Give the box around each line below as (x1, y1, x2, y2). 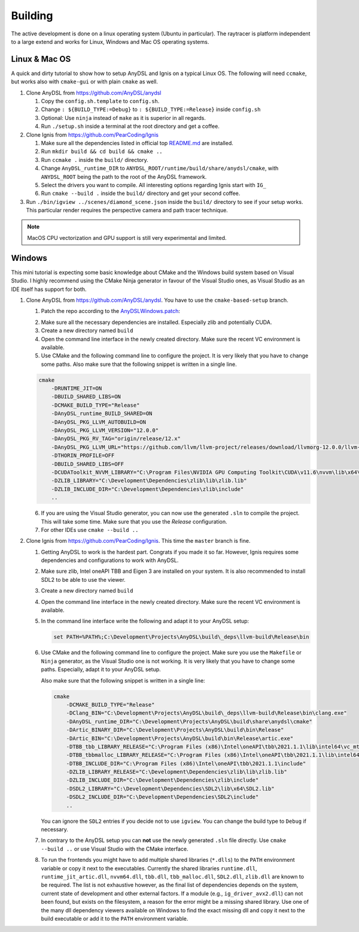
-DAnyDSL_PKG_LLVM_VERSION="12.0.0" (51, 427, 159, 434)
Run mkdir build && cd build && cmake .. (41, 148, 163, 155)
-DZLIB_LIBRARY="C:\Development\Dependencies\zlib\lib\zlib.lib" (51, 477, 247, 484)
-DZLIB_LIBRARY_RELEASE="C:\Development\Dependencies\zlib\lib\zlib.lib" (66, 768, 287, 775)
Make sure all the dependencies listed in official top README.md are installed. (41, 139, 233, 146)
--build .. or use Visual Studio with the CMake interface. (41, 845, 188, 852)
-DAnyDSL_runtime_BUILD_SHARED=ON (51, 410, 153, 417)
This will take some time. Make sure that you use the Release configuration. (41, 518, 227, 525)
